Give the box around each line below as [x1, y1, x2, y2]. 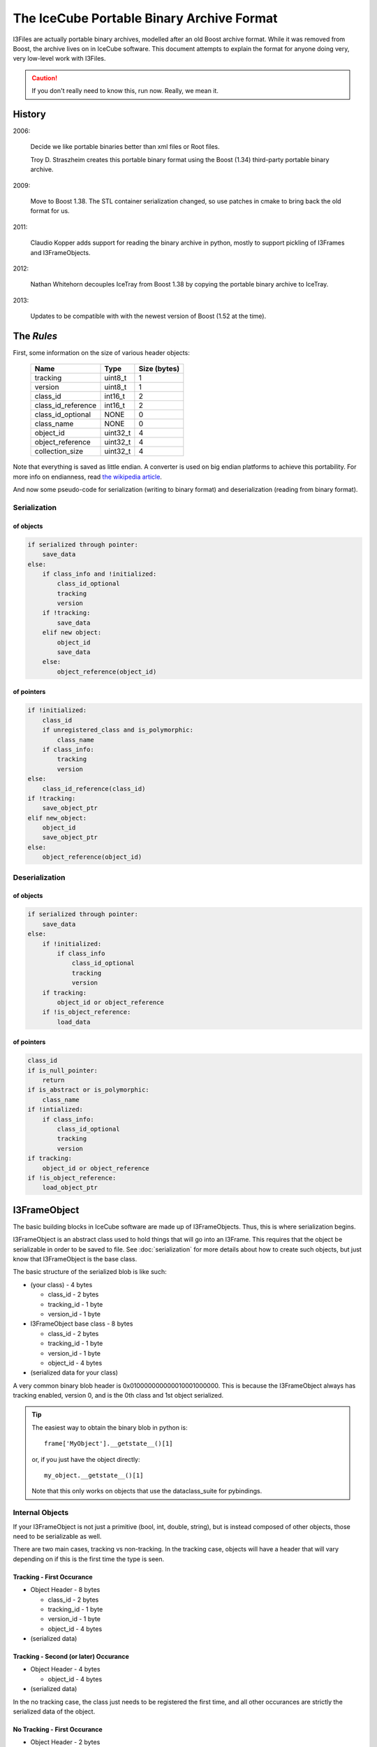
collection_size [34, 447, 84, 456]
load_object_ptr [42, 1184, 98, 1191]
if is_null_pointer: [27, 1066, 98, 1074]
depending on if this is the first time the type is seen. [13, 1555, 165, 1563]
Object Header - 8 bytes [30, 1586, 101, 1594]
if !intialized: [27, 1106, 84, 1114]
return [42, 1076, 65, 1085]
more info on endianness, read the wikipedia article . [13, 472, 162, 481]
